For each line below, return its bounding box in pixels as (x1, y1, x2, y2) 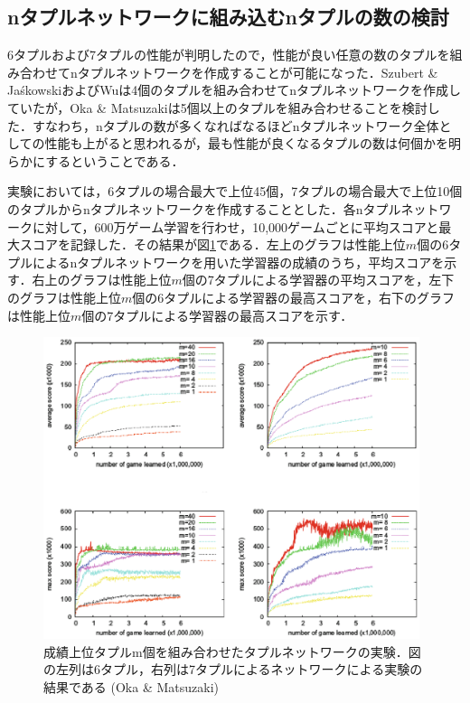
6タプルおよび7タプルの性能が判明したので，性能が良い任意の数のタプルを (7, 45, 450, 64)
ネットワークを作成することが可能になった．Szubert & (115, 62, 438, 81)
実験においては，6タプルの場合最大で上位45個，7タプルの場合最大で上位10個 (7, 182, 463, 201)
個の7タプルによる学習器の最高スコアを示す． (81, 305, 353, 324)
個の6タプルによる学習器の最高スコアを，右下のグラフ (132, 287, 455, 306)
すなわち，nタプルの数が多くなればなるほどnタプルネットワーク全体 (32, 116, 439, 135)
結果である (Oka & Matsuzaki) (43, 678, 219, 697)
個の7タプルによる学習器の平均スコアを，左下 (182, 270, 455, 289)
